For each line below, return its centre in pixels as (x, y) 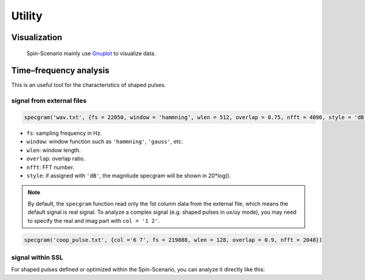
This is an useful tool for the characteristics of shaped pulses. (89, 85)
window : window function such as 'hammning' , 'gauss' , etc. (105, 142)
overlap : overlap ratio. (56, 159)
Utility (27, 16)
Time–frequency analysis (60, 71)
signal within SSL (37, 257)
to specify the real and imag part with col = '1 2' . (94, 220)
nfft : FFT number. (50, 167)
